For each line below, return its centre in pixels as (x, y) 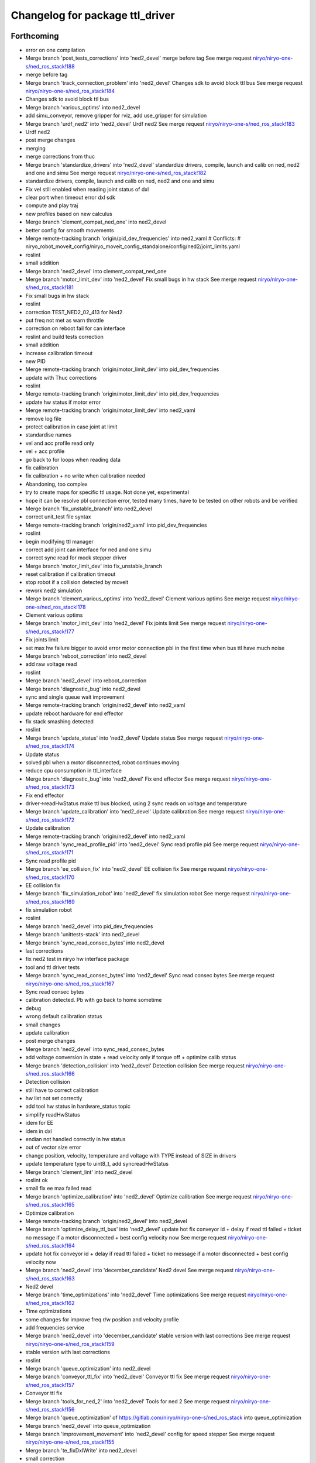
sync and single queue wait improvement (75, 697)
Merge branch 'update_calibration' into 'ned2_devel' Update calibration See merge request (135, 812)
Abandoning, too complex (56, 484)
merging (36, 148)
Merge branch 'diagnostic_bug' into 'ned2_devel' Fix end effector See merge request (128, 779)
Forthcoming (35, 36)
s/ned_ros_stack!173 (50, 787)
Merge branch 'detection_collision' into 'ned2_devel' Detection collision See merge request (135, 1066)
